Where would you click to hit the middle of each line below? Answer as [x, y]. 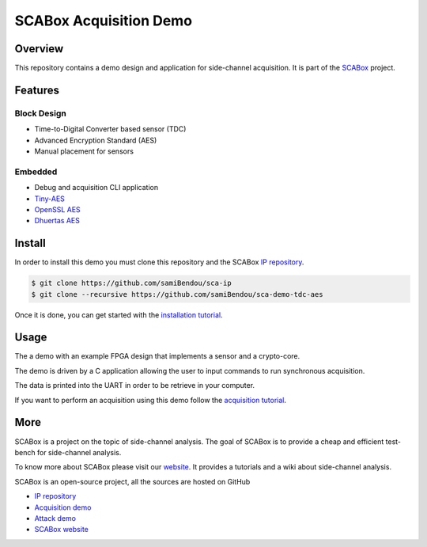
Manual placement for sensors [84, 151]
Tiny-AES [49, 199]
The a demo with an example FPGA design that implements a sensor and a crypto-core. [157, 356]
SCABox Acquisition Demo [104, 21]
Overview [39, 49]
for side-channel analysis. [79, 452]
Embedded [36, 172]
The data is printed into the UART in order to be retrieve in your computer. [135, 386]
